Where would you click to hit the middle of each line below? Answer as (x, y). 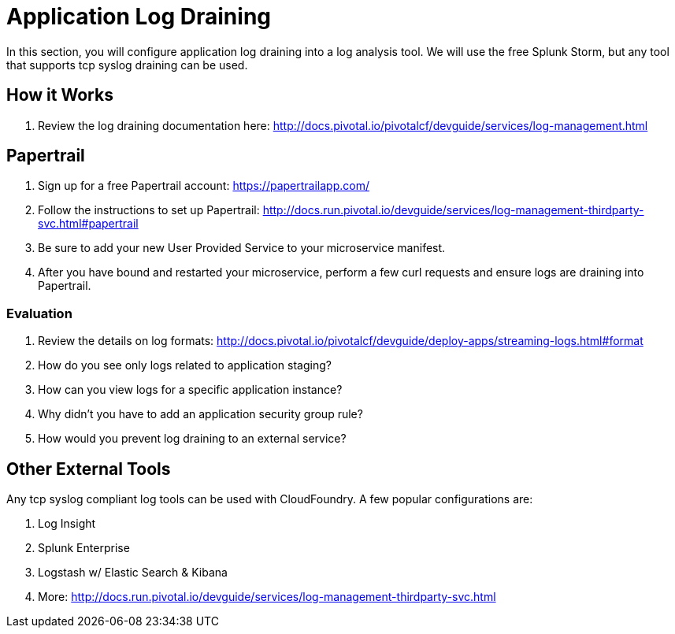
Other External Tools (89, 469)
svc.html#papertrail (88, 224)
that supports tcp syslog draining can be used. (127, 65)
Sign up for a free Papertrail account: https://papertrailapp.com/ (204, 186)
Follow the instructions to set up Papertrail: (149, 210)
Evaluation (39, 313)
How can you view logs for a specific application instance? (190, 390)
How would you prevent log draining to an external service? (192, 439)
